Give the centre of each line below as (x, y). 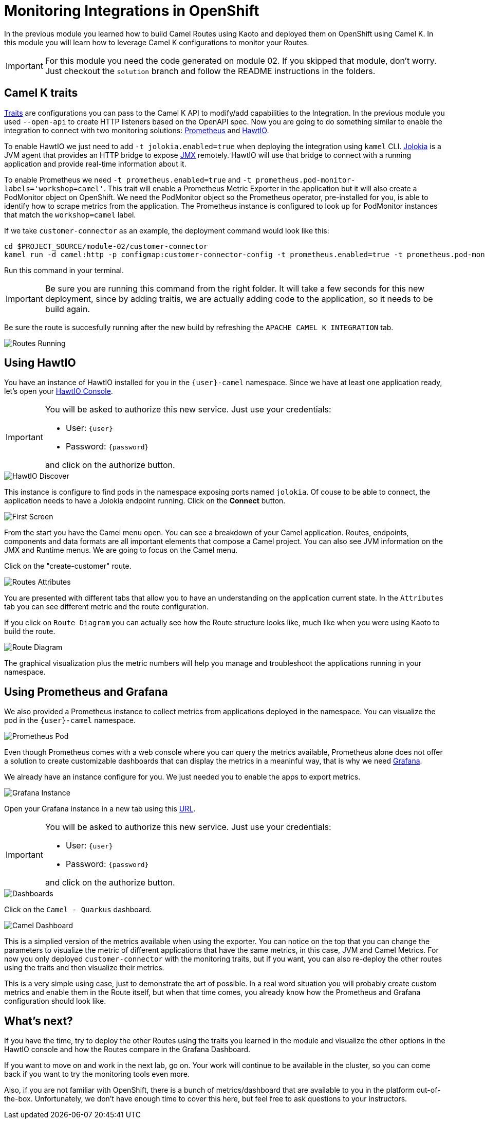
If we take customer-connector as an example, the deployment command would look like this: (167, 230)
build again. (67, 309)
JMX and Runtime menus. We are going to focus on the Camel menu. (121, 550)
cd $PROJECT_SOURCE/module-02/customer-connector (106, 246)
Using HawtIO (40, 363)
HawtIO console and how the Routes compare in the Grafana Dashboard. (127, 1050)
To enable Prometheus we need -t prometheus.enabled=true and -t (128, 179)
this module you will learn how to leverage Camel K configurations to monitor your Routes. (157, 42)
